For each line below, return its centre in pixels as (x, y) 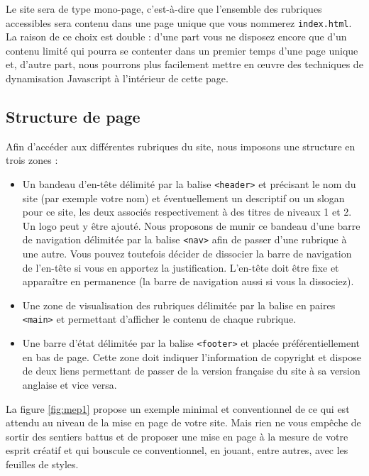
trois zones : (32, 160)
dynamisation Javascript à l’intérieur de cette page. (117, 78)
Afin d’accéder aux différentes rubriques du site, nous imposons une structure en (181, 146)
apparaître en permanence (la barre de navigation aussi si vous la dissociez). (188, 281)
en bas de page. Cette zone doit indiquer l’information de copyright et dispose (192, 356)
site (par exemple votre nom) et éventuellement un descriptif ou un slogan (183, 198)
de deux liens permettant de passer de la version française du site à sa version (191, 371)
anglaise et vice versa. (70, 384)
